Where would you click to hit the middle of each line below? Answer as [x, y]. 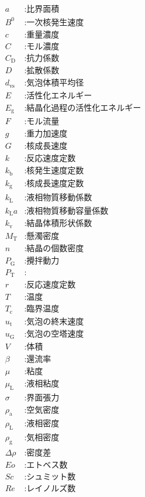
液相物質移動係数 [59, 198]
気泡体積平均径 [55, 83]
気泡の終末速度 [55, 322]
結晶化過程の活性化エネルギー [84, 108]
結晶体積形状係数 [59, 224]
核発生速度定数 [55, 171]
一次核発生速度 [55, 23]
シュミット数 [51, 477]
